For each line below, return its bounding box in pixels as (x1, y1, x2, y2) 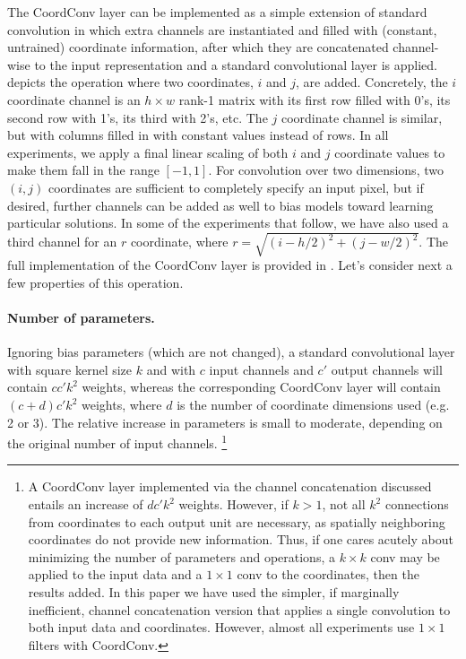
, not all (322, 495, 366, 514)
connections (384, 495, 449, 514)
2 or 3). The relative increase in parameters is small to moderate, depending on (7, 412, 443, 431)
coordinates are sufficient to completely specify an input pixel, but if (47, 178, 424, 196)
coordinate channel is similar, (280, 108, 443, 126)
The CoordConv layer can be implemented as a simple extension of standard (7, 3, 427, 21)
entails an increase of (28, 495, 143, 514)
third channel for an (7, 232, 117, 250)
